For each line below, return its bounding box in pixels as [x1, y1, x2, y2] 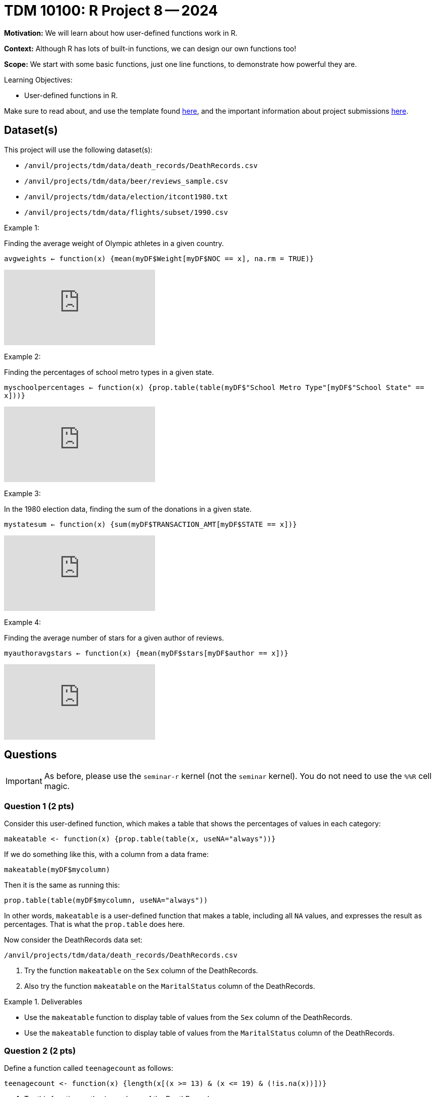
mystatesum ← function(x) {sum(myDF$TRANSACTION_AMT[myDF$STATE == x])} [4, 520, 297, 528]
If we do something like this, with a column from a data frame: [4, 850, 209, 859]
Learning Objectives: [4, 75, 73, 84]
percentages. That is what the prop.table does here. [4, 920, 185, 929]
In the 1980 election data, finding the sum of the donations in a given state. [4, 504, 252, 513]
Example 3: [4, 489, 41, 498]
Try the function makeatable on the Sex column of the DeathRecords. [24, 966, 258, 975]
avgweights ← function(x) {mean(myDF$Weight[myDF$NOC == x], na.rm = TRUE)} [4, 254, 314, 263]
